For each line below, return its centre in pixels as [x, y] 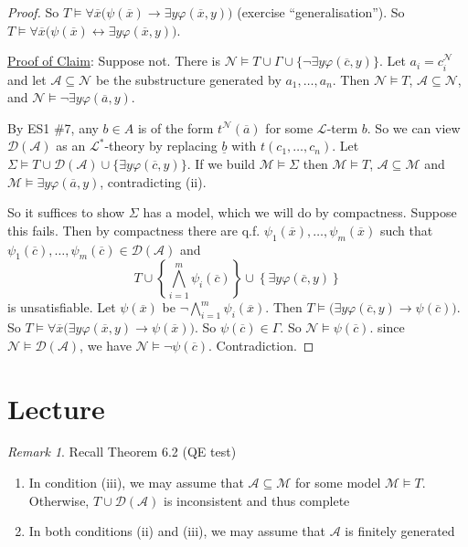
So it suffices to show [66, 212]
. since [387, 327]
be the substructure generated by [188, 79]
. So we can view [414, 127]
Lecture [56, 408]
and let [27, 79]
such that [406, 230]
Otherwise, [59, 500]
